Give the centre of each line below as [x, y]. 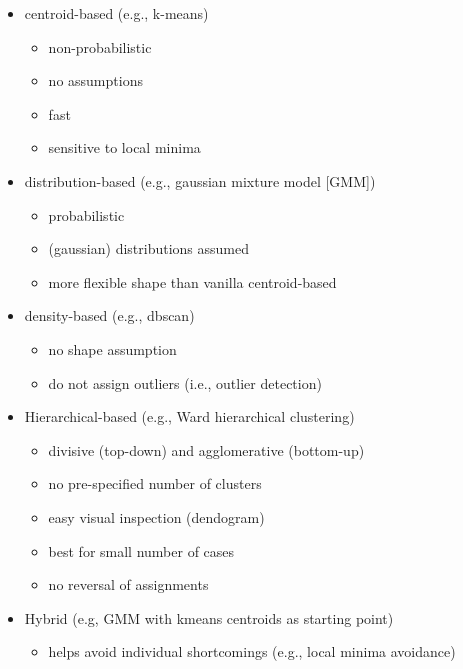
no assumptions [95, 80]
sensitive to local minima [124, 147]
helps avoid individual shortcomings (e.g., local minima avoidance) [252, 651]
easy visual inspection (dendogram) [156, 516]
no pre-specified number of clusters [155, 483]
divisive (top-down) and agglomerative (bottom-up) [206, 449]
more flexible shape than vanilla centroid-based [192, 281]
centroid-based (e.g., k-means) [116, 13]
